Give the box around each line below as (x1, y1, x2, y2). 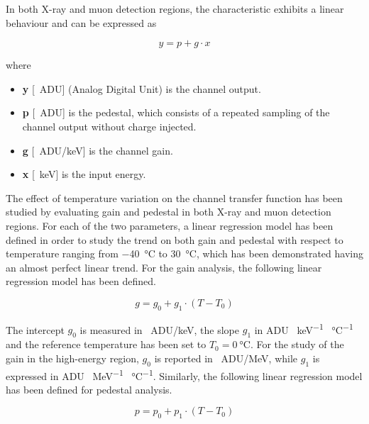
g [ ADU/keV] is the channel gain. (22, 143, 173, 157)
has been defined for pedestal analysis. (6, 381, 172, 396)
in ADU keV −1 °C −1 (254, 320, 353, 337)
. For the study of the (250, 337, 344, 352)
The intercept (6, 322, 65, 337)
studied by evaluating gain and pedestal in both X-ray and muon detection (6, 204, 331, 219)
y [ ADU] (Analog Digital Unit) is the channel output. (22, 81, 261, 96)
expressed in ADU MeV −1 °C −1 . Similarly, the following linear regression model (6, 366, 363, 383)
